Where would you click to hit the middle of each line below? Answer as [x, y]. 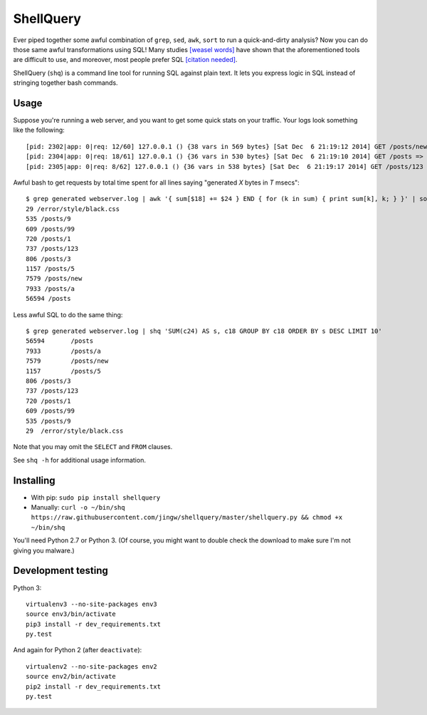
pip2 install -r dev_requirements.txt [94, 686]
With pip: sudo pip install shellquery [96, 497]
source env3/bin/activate [71, 614]
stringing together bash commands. [65, 83]
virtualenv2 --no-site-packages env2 [92, 666]
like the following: [39, 130]
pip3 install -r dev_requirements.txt [94, 624]
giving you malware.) [44, 550]
